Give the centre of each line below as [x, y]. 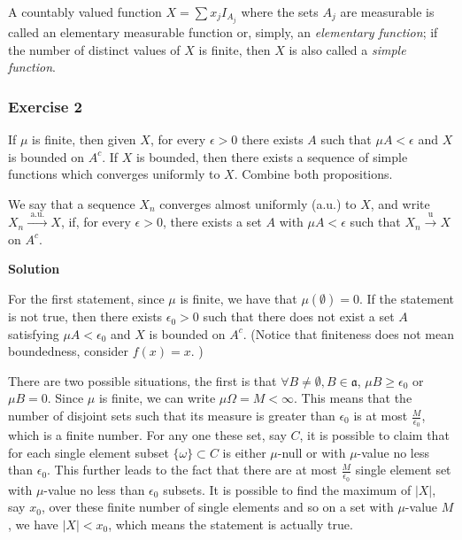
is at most [381, 416]
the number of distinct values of [94, 49]
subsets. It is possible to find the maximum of [287, 489]
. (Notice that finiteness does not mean [348, 333]
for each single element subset [89, 452]
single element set [403, 470]
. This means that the [353, 398]
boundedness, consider [69, 351]
